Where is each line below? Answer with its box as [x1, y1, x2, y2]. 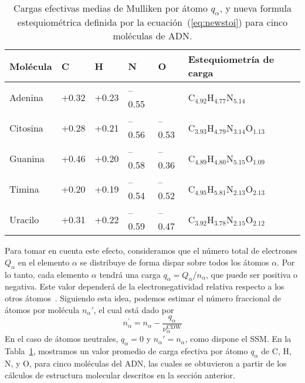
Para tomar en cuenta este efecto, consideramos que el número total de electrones [5, 244, 297, 257]
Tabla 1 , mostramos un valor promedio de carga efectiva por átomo [5, 345, 248, 357]
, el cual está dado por [93, 303, 174, 315]
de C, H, [261, 345, 292, 357]
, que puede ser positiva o [205, 268, 298, 280]
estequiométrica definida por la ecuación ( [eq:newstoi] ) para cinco [17, 15, 288, 29]
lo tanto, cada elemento [5, 268, 89, 280]
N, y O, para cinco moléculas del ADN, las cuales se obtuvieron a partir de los [5, 357, 287, 369]
